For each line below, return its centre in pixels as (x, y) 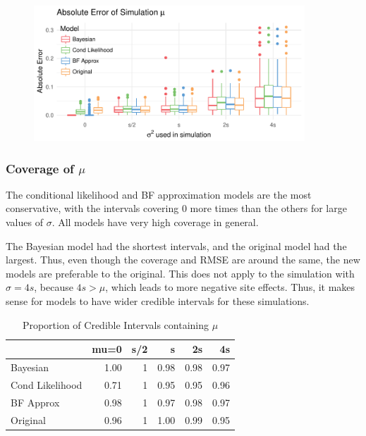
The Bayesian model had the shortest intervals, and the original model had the (176, 245)
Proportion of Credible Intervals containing (116, 324)
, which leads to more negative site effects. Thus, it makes (230, 287)
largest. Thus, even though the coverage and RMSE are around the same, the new (183, 260)
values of (24, 222)
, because (54, 287)
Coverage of (40, 168)
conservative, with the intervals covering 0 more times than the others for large (176, 208)
